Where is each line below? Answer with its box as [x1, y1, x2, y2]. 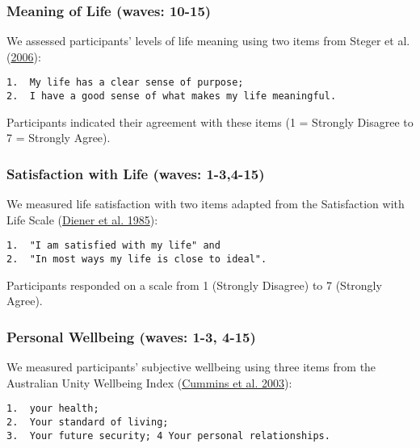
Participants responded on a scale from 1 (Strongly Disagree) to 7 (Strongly [6, 276, 382, 293]
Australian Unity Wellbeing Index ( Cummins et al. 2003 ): [6, 374, 292, 391]
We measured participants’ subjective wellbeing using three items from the [6, 358, 376, 375]
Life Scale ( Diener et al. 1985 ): [6, 211, 158, 228]
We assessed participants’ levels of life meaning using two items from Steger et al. [6, 32, 410, 49]
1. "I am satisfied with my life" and [6, 240, 220, 252]
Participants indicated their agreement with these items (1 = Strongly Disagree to [6, 113, 414, 130]
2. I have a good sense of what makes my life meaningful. [6, 90, 337, 103]
